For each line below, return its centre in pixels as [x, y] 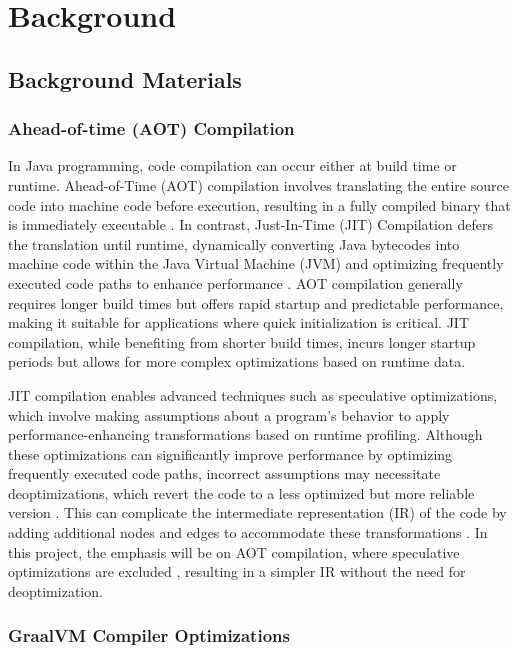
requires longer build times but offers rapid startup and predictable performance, [256, 302]
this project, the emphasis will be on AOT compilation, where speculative [234, 551]
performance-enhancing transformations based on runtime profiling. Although [245, 434]
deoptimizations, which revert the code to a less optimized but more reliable [241, 492]
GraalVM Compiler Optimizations [149, 635]
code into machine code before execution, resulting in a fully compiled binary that [259, 204]
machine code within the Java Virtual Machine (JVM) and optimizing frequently [256, 263]
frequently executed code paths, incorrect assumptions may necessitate [224, 473]
